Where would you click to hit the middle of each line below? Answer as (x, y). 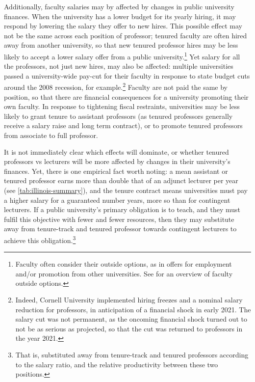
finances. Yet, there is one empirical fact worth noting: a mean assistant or (116, 171)
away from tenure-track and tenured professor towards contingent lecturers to (120, 229)
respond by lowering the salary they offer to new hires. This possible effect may (123, 26)
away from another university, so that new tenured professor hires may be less (121, 45)
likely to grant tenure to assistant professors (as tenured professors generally (118, 116)
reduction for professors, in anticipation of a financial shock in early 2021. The (133, 309)
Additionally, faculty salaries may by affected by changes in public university (119, 6)
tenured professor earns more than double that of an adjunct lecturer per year (121, 180)
